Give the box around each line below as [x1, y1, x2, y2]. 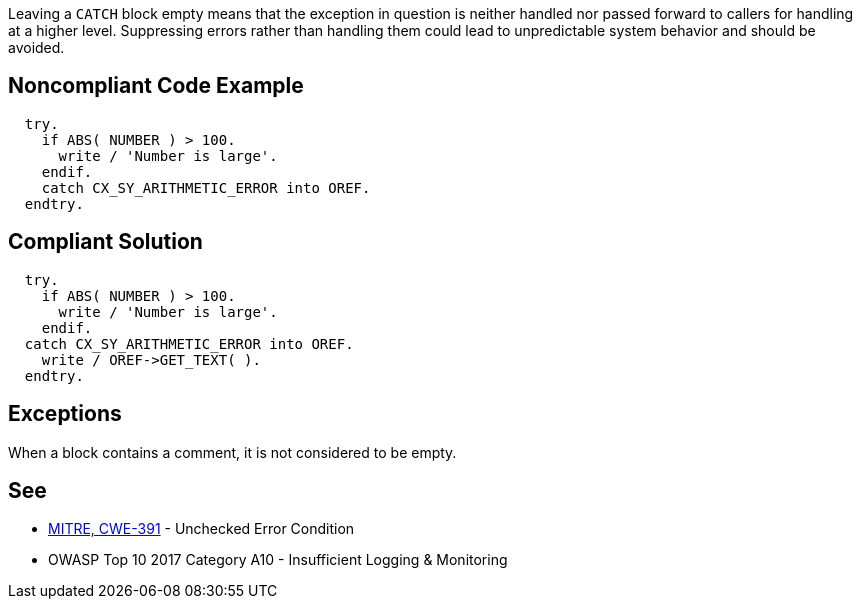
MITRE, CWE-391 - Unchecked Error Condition [48, 520, 355, 538]
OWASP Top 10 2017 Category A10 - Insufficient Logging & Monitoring [48, 551, 508, 569]
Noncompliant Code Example [8, 73, 304, 99]
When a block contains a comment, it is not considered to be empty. [8, 443, 457, 461]
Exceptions [8, 401, 122, 427]
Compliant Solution [8, 229, 203, 255]
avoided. [8, 39, 65, 56]
